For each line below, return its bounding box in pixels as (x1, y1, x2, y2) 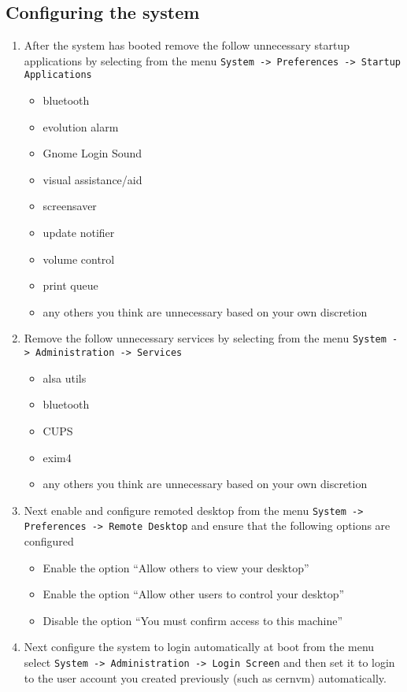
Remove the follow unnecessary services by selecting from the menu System (24, 330, 387, 346)
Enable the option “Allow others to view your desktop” (43, 559, 309, 575)
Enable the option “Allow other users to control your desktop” (43, 586, 345, 602)
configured (24, 533, 74, 550)
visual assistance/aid (43, 171, 142, 187)
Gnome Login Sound (43, 145, 142, 161)
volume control (43, 250, 115, 267)
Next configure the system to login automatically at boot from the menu (24, 638, 375, 655)
